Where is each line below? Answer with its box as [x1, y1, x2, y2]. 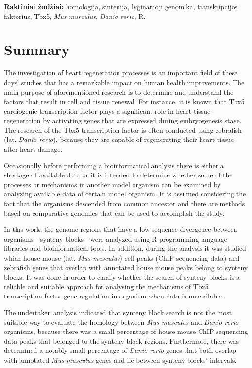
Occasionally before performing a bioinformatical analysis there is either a [4, 160, 224, 170]
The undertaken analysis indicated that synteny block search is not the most [4, 307, 232, 317]
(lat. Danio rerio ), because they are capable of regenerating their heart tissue [4, 134, 234, 144]
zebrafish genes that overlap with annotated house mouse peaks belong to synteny [4, 262, 248, 272]
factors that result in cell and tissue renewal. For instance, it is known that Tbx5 [4, 96, 245, 106]
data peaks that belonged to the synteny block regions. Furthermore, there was [4, 335, 239, 346]
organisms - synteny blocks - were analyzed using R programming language [4, 233, 227, 244]
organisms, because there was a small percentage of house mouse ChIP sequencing [4, 326, 248, 336]
